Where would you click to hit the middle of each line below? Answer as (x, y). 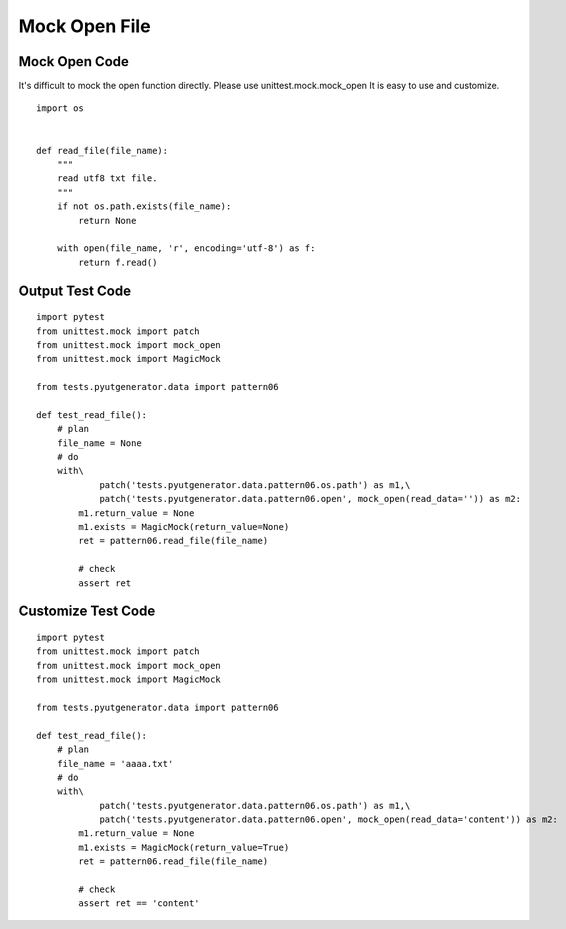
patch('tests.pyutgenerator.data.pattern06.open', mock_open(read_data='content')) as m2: (329, 819)
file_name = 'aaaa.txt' (115, 763)
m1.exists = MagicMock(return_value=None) (184, 527)
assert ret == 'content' (139, 903)
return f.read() (118, 262)
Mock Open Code (74, 61)
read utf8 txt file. (107, 178)
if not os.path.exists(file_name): (144, 206)
